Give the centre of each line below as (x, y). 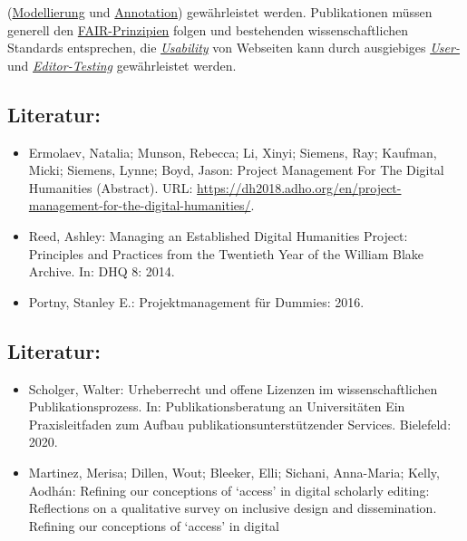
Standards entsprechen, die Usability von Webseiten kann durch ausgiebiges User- (233, 48)
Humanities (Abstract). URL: (111, 187)
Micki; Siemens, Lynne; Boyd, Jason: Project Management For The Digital (236, 170)
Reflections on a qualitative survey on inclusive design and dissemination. (233, 508)
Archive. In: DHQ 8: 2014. (102, 271)
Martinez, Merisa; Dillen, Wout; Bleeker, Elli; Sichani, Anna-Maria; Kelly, (234, 472)
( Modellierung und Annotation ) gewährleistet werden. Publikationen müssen (220, 12)
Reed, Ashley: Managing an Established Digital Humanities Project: (218, 235)
